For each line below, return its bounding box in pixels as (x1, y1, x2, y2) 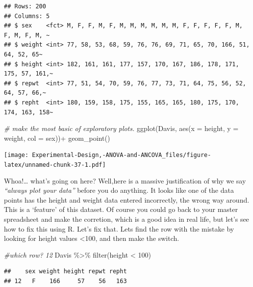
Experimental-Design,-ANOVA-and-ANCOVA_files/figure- (32, 152, 211, 159)
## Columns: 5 (4, 12, 50, 20)
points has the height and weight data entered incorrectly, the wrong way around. (4, 194, 250, 205)
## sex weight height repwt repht (4, 268, 127, 275)
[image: (4, 152, 29, 159)
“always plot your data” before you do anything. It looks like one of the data (4, 185, 234, 195)
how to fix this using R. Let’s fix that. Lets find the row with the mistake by (4, 223, 234, 234)
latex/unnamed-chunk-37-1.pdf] (4, 161, 106, 168)
